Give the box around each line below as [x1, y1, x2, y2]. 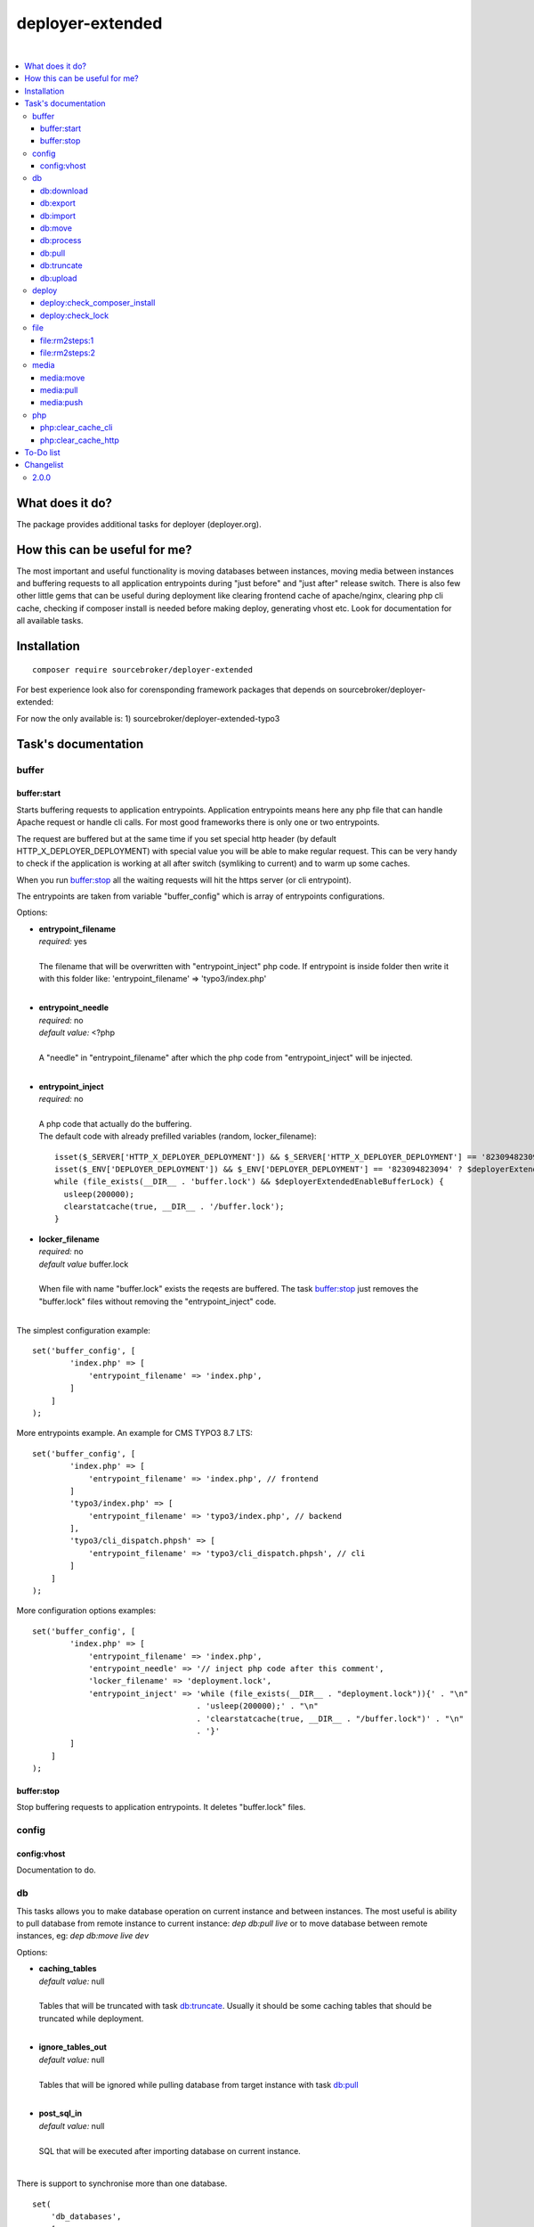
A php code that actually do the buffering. [38, 1118, 192, 1129]
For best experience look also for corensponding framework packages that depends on [16, 684, 337, 695]
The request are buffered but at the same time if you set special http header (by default [16, 833, 337, 844]
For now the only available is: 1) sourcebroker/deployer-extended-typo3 [16, 713, 280, 723]
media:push [40, 397, 84, 408]
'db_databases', [50, 2212, 122, 2222]
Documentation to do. [16, 1864, 97, 1875]
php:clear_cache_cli [40, 422, 113, 433]
